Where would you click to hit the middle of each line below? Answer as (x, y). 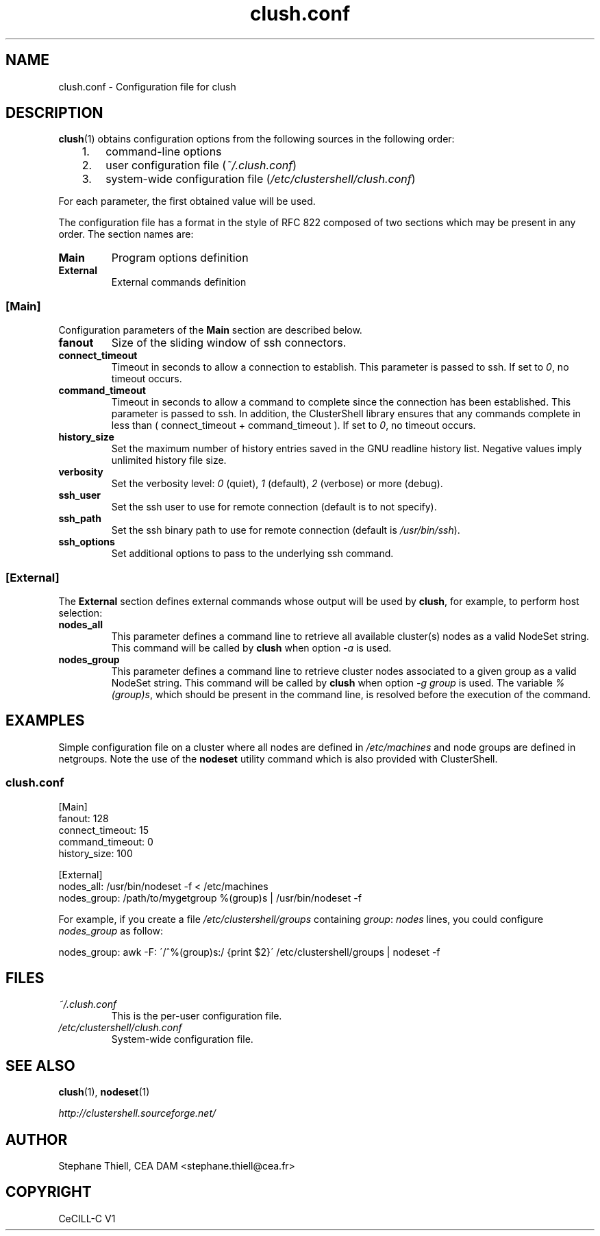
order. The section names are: (126, 234)
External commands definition (179, 282)
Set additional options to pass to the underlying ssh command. (252, 554)
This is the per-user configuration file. (197, 1016)
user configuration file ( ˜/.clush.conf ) (201, 165)
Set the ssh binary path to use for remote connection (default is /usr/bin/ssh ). (286, 530)
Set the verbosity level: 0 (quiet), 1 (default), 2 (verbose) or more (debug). (277, 484)
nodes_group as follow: (111, 930)
